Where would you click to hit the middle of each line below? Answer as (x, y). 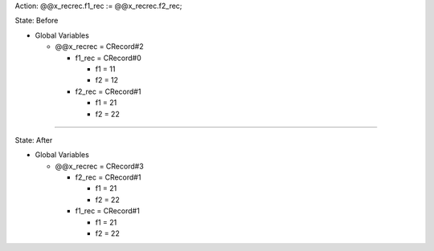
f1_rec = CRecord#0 (108, 58)
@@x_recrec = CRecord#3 (99, 166)
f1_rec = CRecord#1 (107, 211)
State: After (34, 140)
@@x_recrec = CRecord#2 (99, 47)
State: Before (37, 21)
